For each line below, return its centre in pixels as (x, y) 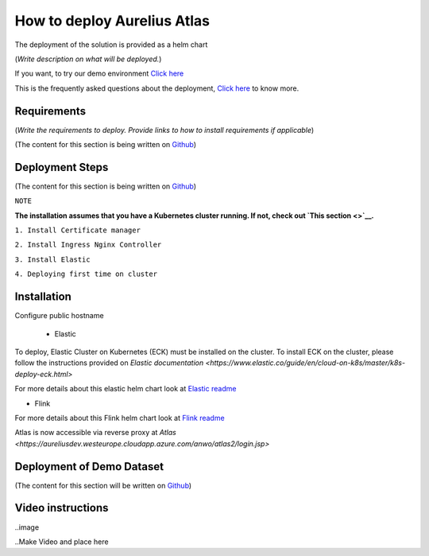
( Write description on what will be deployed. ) (88, 59)
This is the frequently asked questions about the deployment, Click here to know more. (157, 88)
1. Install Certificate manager (77, 230)
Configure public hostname (59, 316)
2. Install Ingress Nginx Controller (88, 245)
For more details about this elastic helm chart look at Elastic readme (126, 389)
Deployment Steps (62, 167)
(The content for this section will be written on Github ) (103, 485)
